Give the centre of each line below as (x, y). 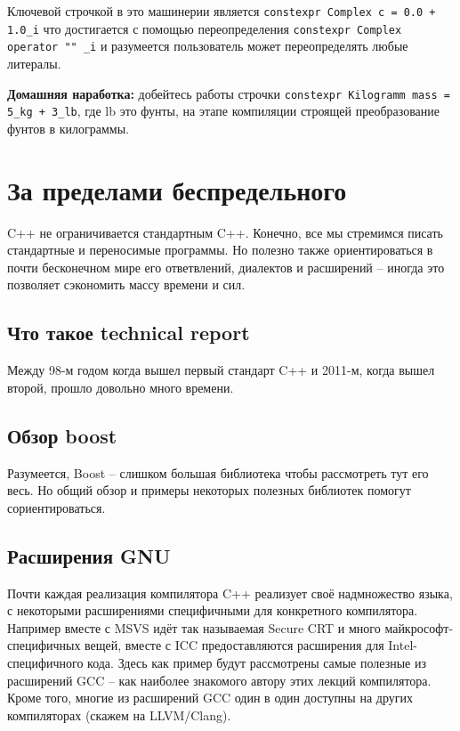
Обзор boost (62, 435)
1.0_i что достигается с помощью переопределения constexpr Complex (205, 28)
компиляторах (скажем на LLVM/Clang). (119, 715)
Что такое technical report (129, 333)
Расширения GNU (89, 555)
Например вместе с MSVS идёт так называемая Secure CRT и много (194, 627)
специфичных (44, 645)
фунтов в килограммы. (68, 128)
